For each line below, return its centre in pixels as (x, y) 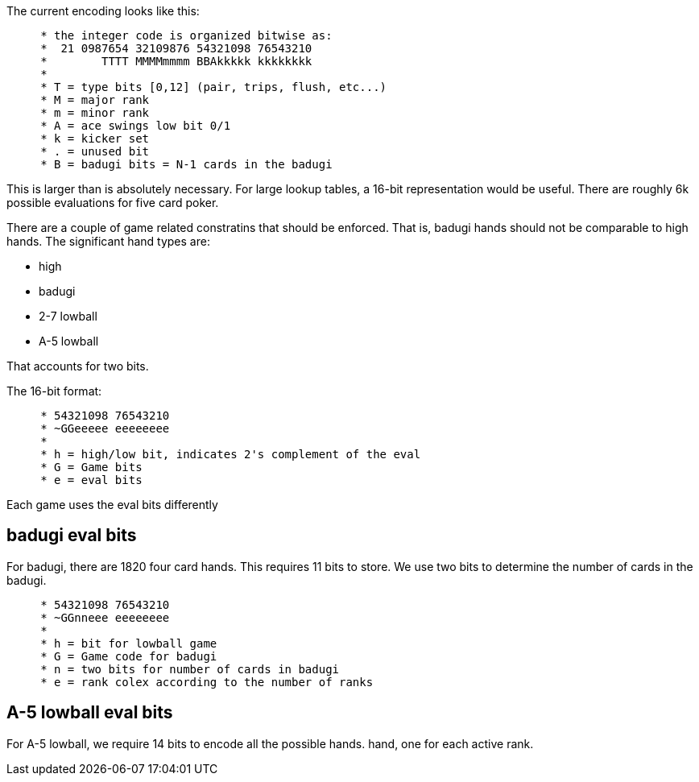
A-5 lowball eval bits (90, 713)
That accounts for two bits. (78, 366)
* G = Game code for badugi (129, 656)
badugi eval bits (72, 536)
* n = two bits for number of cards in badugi (190, 669)
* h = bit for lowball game (129, 643)
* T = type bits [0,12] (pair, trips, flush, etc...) (214, 87)
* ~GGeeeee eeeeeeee (105, 428)
